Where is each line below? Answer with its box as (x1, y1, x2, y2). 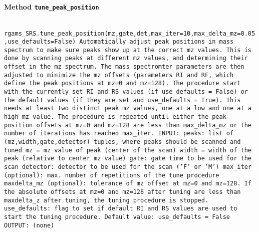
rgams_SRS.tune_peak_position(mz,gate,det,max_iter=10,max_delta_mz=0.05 (4, 30, 255, 37)
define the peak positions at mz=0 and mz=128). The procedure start (4, 80, 241, 87)
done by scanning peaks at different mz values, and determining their (4, 55, 248, 62)
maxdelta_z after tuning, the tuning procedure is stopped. (4, 196, 209, 204)
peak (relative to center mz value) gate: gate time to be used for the (4, 155, 251, 162)
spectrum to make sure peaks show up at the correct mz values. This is (4, 46, 251, 54)
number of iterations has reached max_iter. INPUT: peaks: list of (4, 130, 234, 137)
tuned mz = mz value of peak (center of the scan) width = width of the (4, 146, 251, 154)
